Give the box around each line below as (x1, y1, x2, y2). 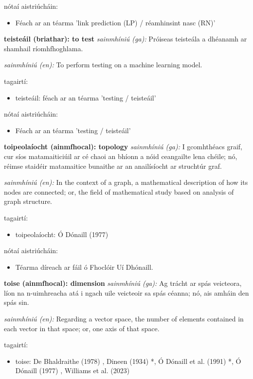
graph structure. (4, 196, 52, 206)
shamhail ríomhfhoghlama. (4, 43, 83, 53)
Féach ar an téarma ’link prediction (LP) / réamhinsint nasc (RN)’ (15, 17, 216, 27)
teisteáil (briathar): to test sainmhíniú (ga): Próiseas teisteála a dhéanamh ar (4, 34, 247, 44)
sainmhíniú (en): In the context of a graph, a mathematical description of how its (4, 177, 248, 187)
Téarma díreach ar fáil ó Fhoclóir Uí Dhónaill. (15, 261, 153, 272)
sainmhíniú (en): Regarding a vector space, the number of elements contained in (4, 314, 244, 324)
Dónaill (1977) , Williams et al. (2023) (15, 365, 130, 376)
